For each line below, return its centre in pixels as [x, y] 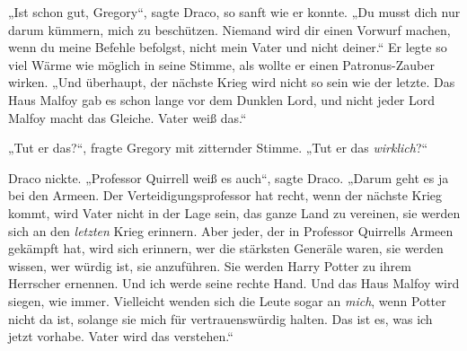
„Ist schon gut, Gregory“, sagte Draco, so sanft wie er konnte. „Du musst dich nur [234, 12]
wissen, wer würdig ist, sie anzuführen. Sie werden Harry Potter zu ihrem [210, 265]
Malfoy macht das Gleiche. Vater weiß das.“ [128, 117]
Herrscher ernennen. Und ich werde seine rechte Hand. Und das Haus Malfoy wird [234, 283]
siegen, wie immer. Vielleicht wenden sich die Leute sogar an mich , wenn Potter [227, 300]
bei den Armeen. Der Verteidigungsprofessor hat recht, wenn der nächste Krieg [225, 195]
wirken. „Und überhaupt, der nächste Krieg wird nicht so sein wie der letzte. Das [232, 82]
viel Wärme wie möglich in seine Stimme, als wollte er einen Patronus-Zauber [221, 64]
